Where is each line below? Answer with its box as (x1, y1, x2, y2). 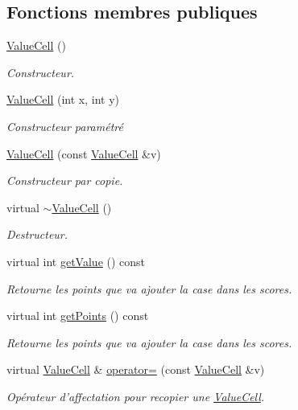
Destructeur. (6, 226, 68, 243)
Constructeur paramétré (6, 117, 123, 134)
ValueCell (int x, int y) (6, 91, 120, 108)
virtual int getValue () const (6, 252, 146, 269)
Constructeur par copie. (6, 172, 123, 189)
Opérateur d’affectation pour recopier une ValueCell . (6, 387, 265, 404)
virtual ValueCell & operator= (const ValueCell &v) (6, 361, 265, 378)
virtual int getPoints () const (6, 307, 149, 324)
